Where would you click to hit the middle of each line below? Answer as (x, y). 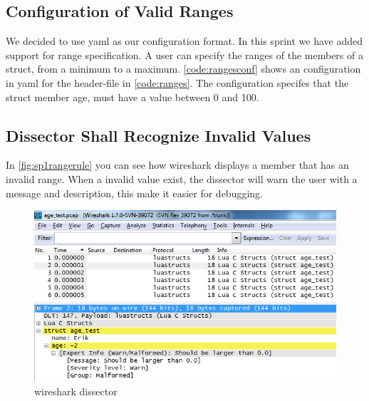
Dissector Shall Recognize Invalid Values (158, 135)
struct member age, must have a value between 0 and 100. (132, 97)
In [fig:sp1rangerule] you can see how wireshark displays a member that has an (177, 165)
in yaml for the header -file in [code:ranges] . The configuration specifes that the (177, 82)
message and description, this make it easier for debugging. (134, 193)
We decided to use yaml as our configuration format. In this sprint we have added (184, 41)
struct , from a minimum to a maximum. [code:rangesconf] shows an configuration (183, 69)
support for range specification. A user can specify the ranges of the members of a (184, 54)
